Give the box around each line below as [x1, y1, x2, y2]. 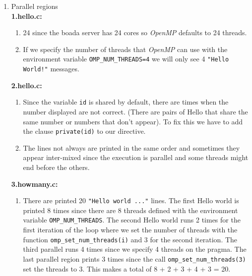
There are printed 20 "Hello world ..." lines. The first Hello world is [23, 195, 239, 206]
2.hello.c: [11, 80, 42, 90]
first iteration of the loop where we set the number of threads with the [23, 224, 238, 235]
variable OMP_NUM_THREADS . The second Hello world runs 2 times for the [23, 215, 241, 225]
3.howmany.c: [11, 178, 58, 189]
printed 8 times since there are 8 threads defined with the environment [23, 205, 238, 215]
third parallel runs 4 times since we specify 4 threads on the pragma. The [23, 244, 247, 254]
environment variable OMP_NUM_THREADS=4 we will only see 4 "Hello [23, 54, 229, 64]
